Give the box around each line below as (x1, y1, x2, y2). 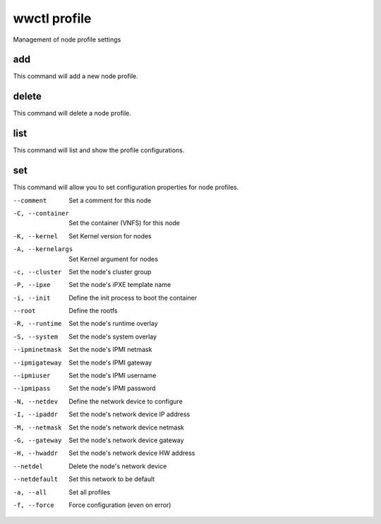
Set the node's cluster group (68, 267, 152, 276)
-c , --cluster (13, 268, 62, 276)
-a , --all (13, 488, 47, 496)
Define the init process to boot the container (68, 293, 198, 302)
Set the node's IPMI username (68, 371, 157, 380)
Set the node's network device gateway (68, 436, 184, 444)
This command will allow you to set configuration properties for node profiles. (13, 183, 239, 192)
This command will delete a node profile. (13, 109, 132, 118)
